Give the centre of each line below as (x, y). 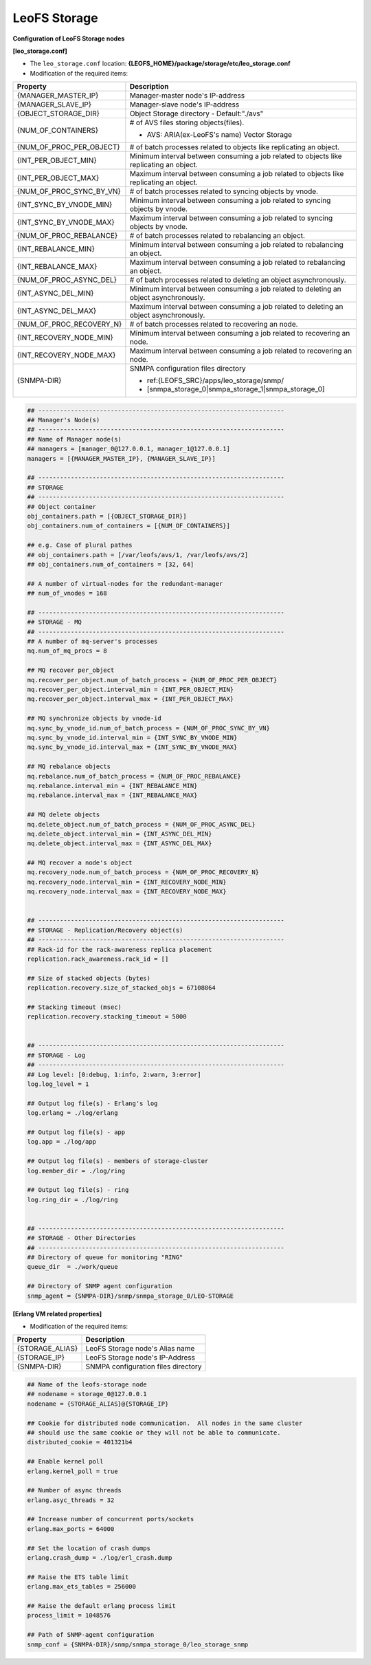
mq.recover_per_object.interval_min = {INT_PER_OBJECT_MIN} (131, 690)
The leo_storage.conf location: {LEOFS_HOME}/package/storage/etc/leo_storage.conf (160, 64)
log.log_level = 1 (58, 1084)
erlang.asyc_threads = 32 (71, 1500)
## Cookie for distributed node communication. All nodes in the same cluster (165, 1423)
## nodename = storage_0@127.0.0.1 (87, 1394)
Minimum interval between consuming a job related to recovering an (240, 334)
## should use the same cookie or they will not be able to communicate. (154, 1433)
